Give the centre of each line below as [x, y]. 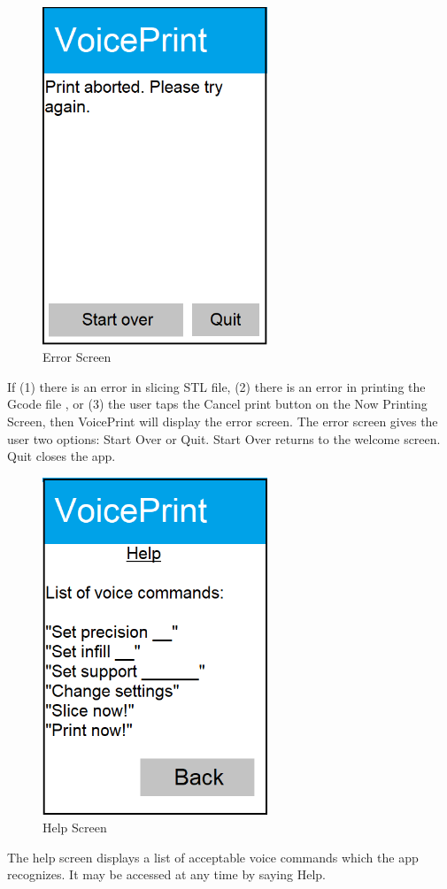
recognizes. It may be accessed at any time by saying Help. [166, 874]
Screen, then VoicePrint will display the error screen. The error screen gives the [223, 421]
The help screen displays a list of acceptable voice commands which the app [213, 857]
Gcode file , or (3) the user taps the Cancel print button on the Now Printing [217, 404]
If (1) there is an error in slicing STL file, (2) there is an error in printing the [216, 386]
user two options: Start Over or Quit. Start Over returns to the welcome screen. [224, 438]
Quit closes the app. [62, 456]
